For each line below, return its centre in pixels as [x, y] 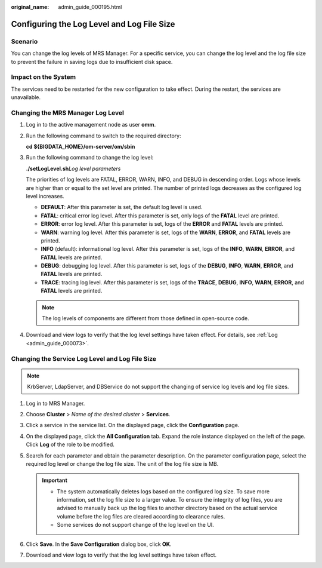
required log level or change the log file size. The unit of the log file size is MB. [122, 463]
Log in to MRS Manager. [55, 403]
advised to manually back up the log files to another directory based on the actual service [167, 508]
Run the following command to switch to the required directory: [103, 136]
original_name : [30, 7]
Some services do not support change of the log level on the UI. [135, 525]
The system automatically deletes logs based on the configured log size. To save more [163, 491]
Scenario [24, 41]
